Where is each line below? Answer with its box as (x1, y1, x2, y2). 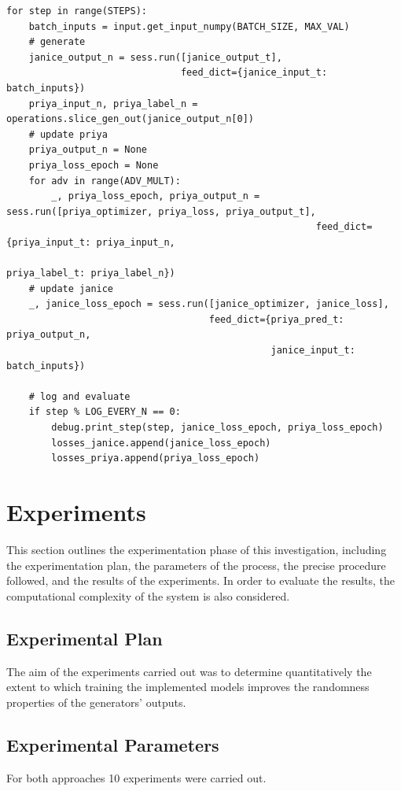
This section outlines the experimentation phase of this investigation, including (6, 541, 387, 557)
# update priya (28, 128, 108, 140)
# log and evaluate (28, 390, 131, 402)
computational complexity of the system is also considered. (6, 587, 290, 604)
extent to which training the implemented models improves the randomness (6, 678, 370, 695)
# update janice (28, 283, 114, 294)
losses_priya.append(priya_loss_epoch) (51, 453, 260, 464)
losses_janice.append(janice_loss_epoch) (51, 437, 271, 449)
